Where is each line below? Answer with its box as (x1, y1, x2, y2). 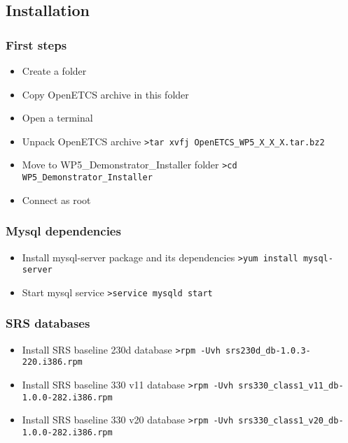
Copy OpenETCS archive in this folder (22, 87, 189, 101)
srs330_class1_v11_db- (238, 381, 344, 391)
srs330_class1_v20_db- (238, 416, 344, 426)
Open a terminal (22, 110, 93, 125)
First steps (6, 36, 67, 53)
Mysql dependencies (6, 222, 121, 240)
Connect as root (22, 192, 91, 207)
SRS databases (6, 314, 90, 332)
